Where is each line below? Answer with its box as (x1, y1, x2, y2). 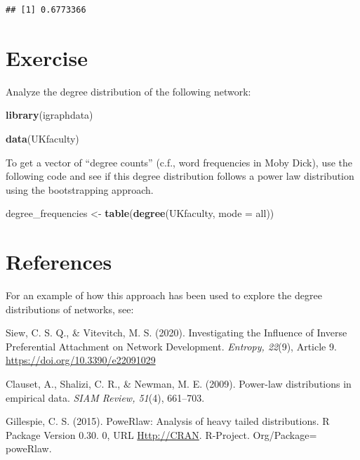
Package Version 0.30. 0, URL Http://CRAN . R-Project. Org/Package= (6, 427, 317, 442)
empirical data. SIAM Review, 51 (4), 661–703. (6, 390, 205, 405)
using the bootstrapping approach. (6, 182, 154, 197)
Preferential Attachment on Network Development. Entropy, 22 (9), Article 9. (6, 339, 337, 353)
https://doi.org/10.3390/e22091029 (6, 353, 156, 367)
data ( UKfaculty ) (6, 131, 79, 145)
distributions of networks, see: (6, 301, 134, 316)
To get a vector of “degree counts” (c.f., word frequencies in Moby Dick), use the (6, 155, 353, 169)
